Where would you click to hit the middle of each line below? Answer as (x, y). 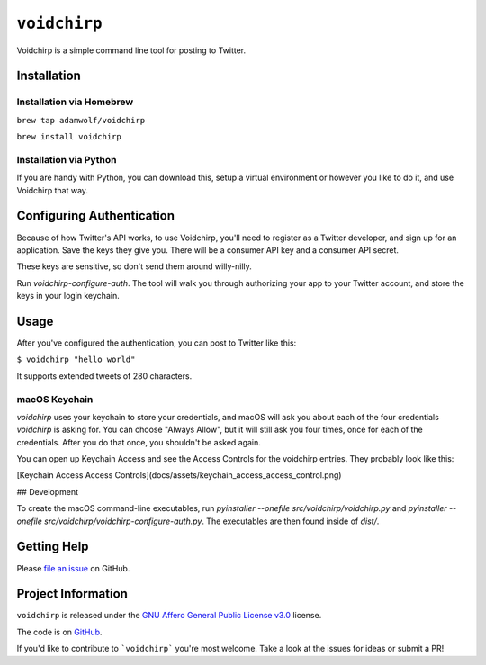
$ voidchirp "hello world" (76, 359)
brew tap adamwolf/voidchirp (81, 120)
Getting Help (53, 547)
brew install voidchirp (69, 137)
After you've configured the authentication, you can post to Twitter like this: (157, 343)
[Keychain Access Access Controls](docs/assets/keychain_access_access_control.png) (179, 475)
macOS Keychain (55, 399)
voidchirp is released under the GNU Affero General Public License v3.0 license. (169, 616)
